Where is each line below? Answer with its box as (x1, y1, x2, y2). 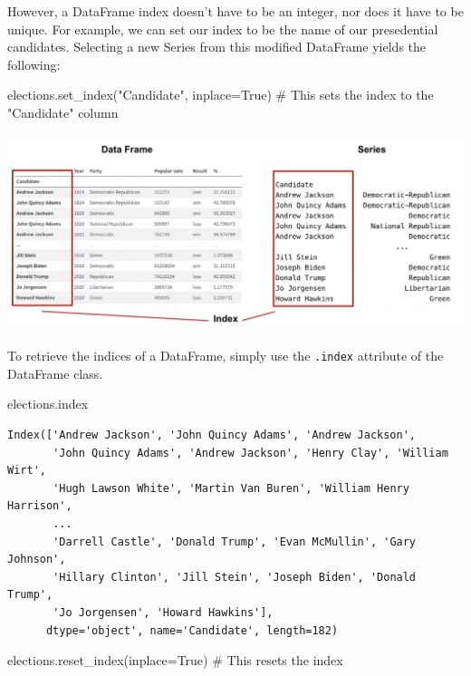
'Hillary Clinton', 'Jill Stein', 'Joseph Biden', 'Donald (53, 570, 417, 584)
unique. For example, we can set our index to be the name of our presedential (7, 19, 438, 38)
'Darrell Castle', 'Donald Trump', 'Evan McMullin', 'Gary (53, 535, 417, 548)
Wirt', (7, 464, 46, 478)
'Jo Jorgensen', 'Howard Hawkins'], (53, 606, 274, 619)
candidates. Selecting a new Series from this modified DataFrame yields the (7, 37, 427, 56)
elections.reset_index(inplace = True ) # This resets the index (7, 651, 343, 670)
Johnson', (7, 553, 66, 566)
